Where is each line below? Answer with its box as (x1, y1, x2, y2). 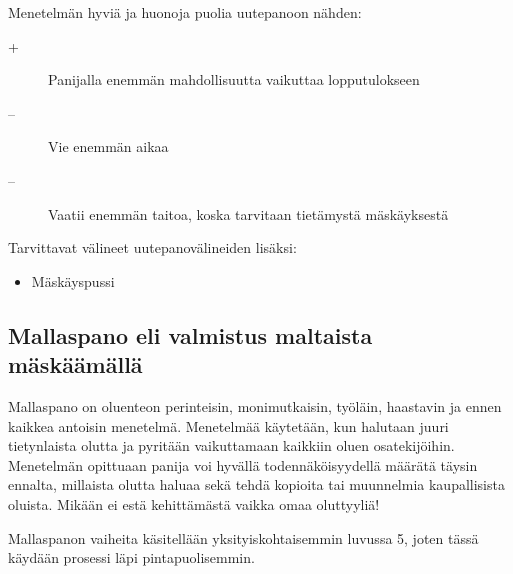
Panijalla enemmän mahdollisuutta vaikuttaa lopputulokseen (48, 69, 420, 90)
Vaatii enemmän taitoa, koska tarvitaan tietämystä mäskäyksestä (48, 203, 449, 224)
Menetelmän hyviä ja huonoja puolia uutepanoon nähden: (8, 2, 362, 22)
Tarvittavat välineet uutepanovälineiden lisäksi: (8, 237, 297, 258)
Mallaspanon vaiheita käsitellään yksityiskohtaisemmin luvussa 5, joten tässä (8, 527, 479, 548)
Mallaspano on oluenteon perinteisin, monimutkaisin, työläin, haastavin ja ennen (8, 395, 502, 416)
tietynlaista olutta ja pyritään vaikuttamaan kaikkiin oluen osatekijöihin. (8, 435, 455, 456)
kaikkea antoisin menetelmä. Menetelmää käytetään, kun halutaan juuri (8, 415, 449, 436)
